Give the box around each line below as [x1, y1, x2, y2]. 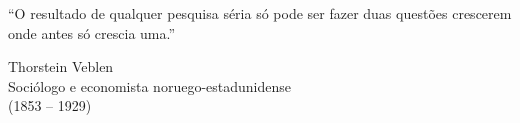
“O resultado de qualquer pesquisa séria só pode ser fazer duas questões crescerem [8, 3, 512, 23]
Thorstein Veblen [8, 56, 114, 77]
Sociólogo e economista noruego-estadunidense [8, 75, 291, 96]
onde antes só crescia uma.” [8, 22, 176, 43]
